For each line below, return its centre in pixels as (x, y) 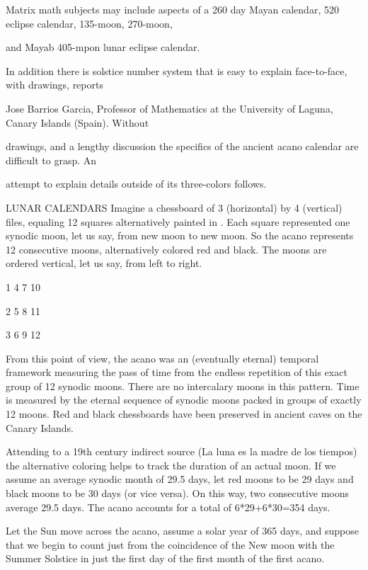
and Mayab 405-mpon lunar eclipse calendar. (103, 47)
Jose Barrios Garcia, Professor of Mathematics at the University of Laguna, (169, 108)
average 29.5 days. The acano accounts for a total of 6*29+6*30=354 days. (168, 507)
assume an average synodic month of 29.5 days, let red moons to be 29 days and (180, 479)
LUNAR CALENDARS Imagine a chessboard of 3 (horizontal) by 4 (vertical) (174, 207)
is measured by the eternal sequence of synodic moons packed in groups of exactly (184, 400)
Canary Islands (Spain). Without (77, 122)
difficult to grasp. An (51, 160)
